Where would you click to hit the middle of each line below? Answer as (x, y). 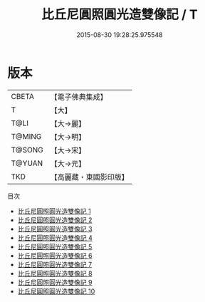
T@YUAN (27, 163)
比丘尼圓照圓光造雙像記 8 (55, 273)
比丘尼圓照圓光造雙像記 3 (55, 229)
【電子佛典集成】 (79, 97)
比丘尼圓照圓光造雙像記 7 (55, 264)
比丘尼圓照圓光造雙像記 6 (55, 255)
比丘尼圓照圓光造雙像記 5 (55, 246)
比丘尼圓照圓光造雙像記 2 (55, 220)
